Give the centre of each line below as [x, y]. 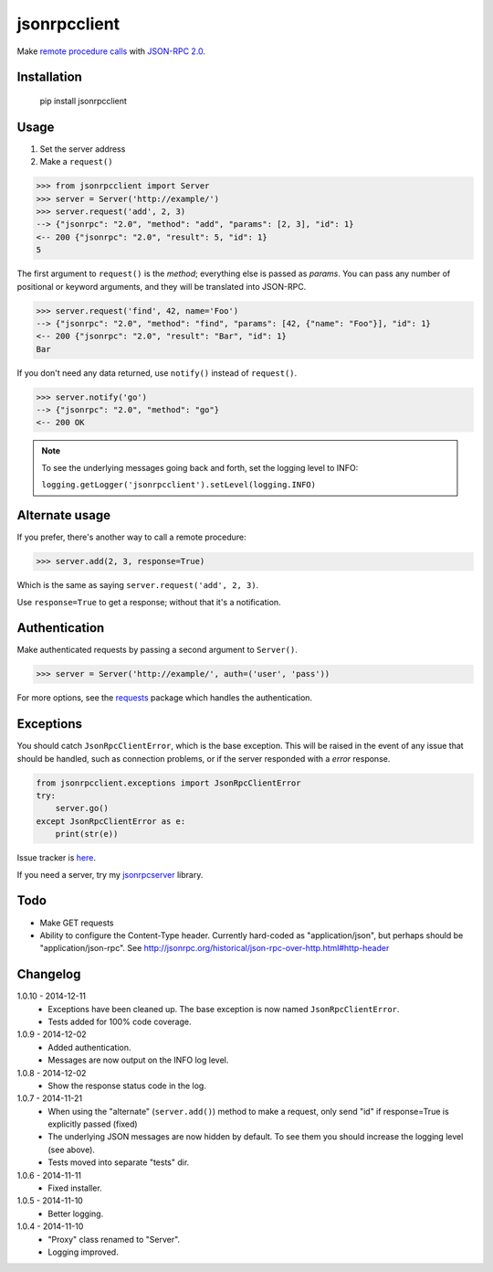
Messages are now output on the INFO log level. [138, 1060]
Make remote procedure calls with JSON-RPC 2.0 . [111, 51]
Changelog [49, 974]
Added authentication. [89, 1047]
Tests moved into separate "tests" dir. [119, 1162]
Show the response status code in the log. [127, 1085]
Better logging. [76, 1213]
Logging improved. [83, 1252]
